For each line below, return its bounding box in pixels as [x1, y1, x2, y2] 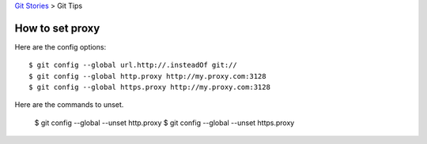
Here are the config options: [14, 42, 107, 51]
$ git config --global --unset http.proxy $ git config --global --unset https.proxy [34, 118, 295, 127]
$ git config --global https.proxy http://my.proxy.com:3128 [28, 83, 270, 92]
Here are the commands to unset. [14, 100, 124, 109]
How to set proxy [14, 21, 100, 35]
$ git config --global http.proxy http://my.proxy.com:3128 [28, 72, 266, 80]
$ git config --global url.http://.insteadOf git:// [28, 61, 237, 70]
